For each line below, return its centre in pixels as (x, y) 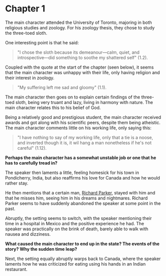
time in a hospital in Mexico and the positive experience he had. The (75, 223)
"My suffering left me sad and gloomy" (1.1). (62, 87)
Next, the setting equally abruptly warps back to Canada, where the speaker (83, 259)
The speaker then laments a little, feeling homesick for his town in (72, 173)
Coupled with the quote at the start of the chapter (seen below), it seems (80, 67)
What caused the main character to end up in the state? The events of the (82, 244)
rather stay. (17, 183)
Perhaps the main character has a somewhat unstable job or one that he (81, 158)
